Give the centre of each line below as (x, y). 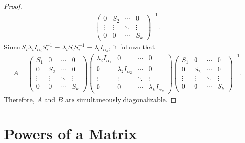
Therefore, (19, 100)
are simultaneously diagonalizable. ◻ (121, 100)
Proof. (13, 6)
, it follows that (132, 47)
